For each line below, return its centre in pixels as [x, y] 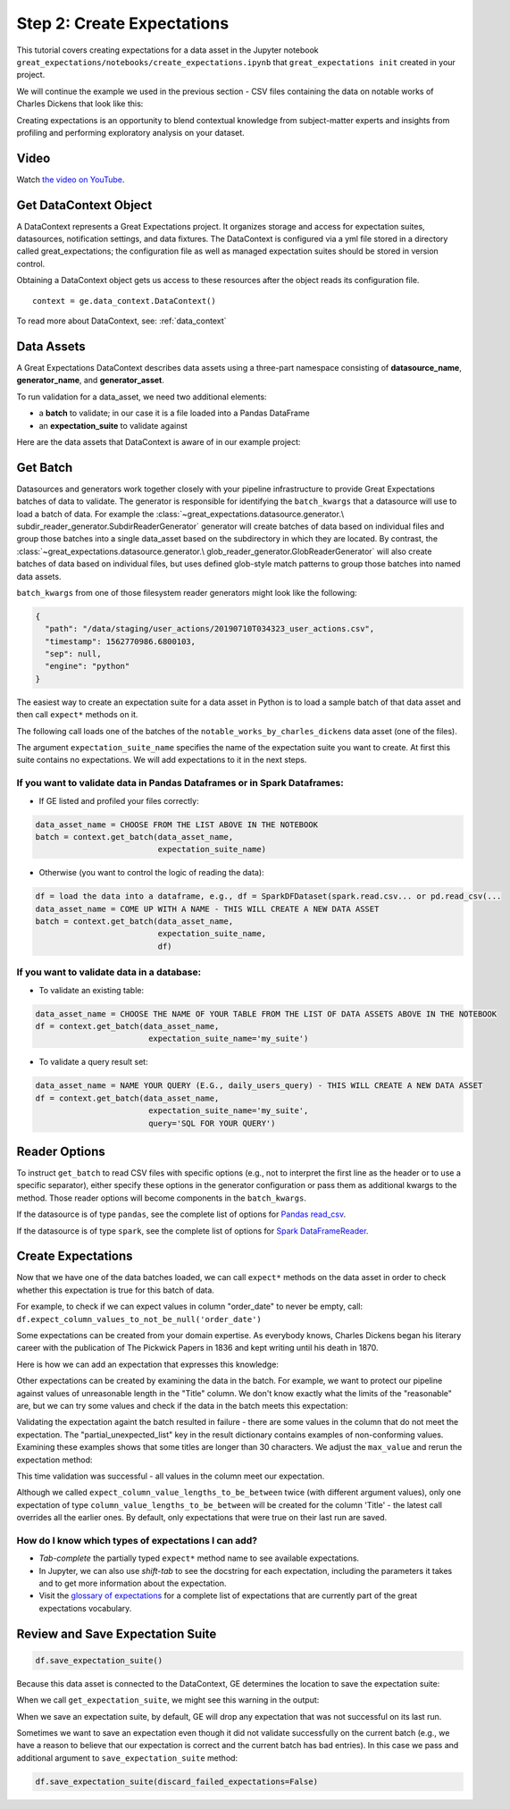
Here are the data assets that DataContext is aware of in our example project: [159, 441]
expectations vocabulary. [85, 1608]
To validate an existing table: [92, 990]
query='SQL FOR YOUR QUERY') [212, 1123]
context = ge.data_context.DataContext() [124, 301]
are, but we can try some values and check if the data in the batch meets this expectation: [182, 1405]
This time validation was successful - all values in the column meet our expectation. [171, 1476]
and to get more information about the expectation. [133, 1583]
